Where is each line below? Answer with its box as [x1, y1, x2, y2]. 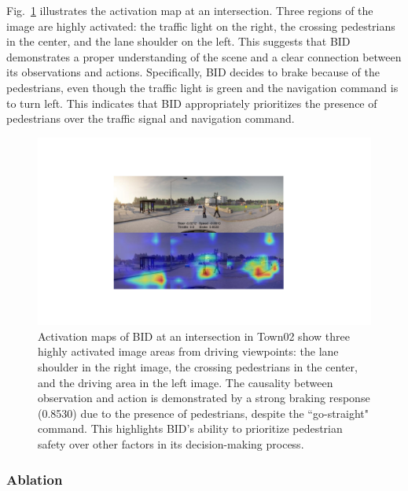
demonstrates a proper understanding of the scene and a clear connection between [6, 48, 402, 65]
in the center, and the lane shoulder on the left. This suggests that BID [6, 33, 351, 50]
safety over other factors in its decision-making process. [38, 436, 304, 452]
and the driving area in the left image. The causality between [38, 374, 333, 390]
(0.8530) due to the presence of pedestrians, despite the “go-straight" [38, 404, 369, 421]
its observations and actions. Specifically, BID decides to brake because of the [6, 64, 380, 80]
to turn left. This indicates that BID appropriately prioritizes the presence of [6, 94, 377, 111]
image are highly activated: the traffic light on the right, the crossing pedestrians [6, 17, 395, 34]
